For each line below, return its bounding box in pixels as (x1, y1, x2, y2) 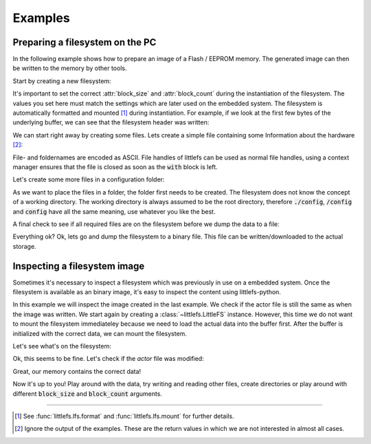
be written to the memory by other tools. (12, 64, 127, 72)
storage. (12, 242, 37, 250)
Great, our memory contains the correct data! (12, 367, 142, 375)
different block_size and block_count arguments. (12, 389, 163, 398)
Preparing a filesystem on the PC (12, 36, 157, 48)
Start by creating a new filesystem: (12, 76, 111, 85)
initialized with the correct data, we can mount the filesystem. (12, 329, 187, 337)
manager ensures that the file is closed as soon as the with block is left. (12, 162, 218, 171)
